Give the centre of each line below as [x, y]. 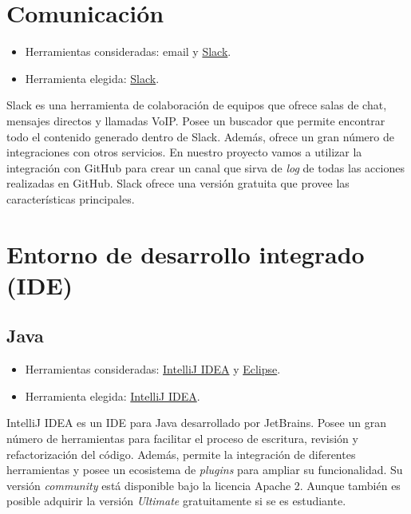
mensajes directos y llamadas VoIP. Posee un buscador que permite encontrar [196, 120]
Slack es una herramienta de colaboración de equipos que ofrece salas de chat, [197, 105]
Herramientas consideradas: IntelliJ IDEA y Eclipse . [153, 369]
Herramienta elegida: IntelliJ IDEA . [113, 395]
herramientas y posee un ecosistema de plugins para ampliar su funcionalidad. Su [205, 470]
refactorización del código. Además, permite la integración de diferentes [181, 454]
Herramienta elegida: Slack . [92, 78]
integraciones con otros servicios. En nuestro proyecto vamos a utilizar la [184, 152]
